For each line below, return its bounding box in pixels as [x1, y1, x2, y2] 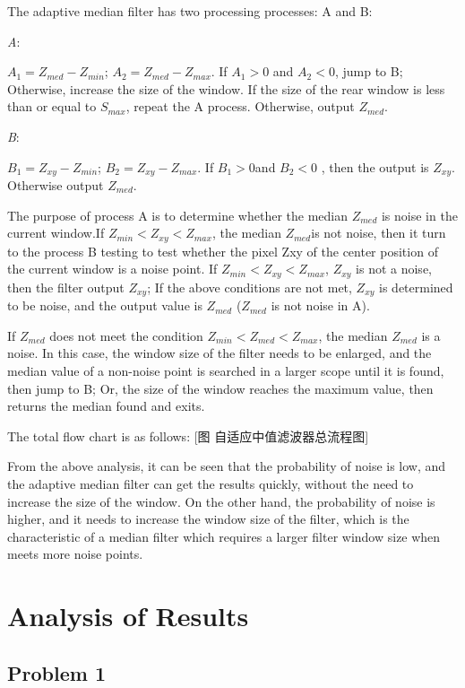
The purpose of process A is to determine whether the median [7, 205, 348, 224]
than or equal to [7, 97, 97, 116]
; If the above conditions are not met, [147, 277, 352, 296]
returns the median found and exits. [7, 396, 205, 415]
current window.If [7, 223, 105, 242]
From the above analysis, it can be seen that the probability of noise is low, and [7, 457, 446, 475]
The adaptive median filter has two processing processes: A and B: [7, 2, 373, 20]
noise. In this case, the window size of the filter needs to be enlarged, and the [7, 344, 432, 362]
